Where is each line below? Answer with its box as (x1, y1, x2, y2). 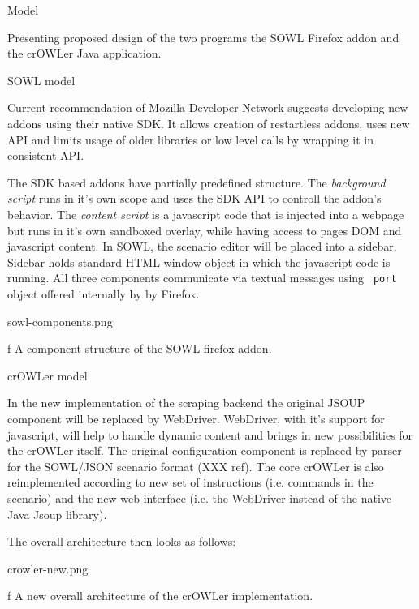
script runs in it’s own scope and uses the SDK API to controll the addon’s (7, 190, 382, 207)
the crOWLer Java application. (7, 45, 162, 62)
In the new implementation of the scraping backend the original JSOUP (7, 394, 365, 411)
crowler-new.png (7, 560, 89, 577)
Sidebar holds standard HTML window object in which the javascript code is (7, 253, 391, 270)
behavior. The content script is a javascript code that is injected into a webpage (7, 205, 404, 222)
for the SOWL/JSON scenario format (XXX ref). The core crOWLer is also (7, 457, 384, 474)
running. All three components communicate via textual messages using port (7, 269, 397, 286)
